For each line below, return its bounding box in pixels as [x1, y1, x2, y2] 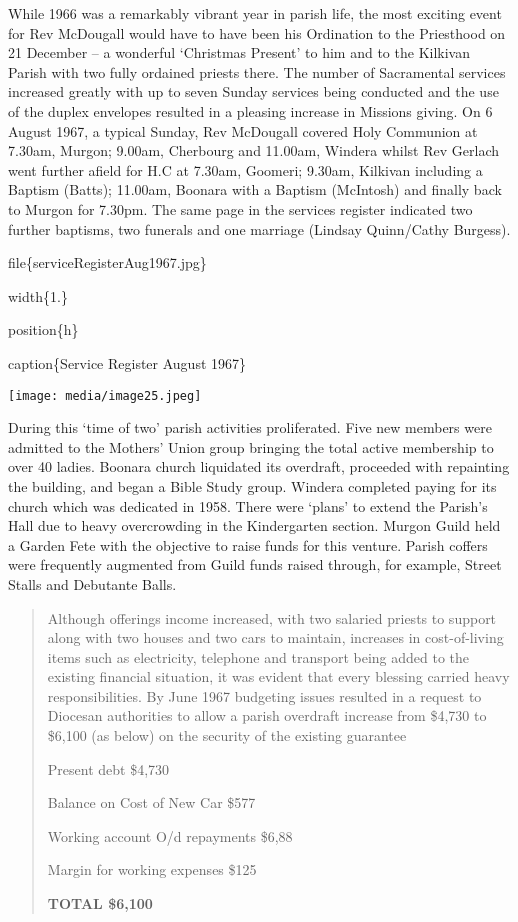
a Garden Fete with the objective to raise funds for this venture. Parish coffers [8, 534, 488, 555]
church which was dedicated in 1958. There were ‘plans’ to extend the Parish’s [8, 495, 488, 516]
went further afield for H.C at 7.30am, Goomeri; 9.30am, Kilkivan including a [8, 159, 483, 180]
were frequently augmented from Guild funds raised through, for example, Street [8, 554, 502, 575]
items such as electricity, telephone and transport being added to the [47, 646, 469, 667]
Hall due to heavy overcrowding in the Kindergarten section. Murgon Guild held [8, 515, 501, 536]
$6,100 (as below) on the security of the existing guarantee [47, 725, 407, 746]
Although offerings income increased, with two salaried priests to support [47, 607, 497, 628]
